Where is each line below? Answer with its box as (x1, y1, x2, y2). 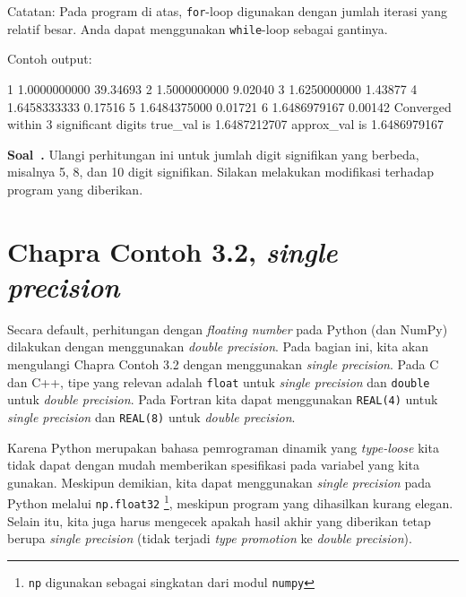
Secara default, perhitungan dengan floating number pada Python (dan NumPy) (7, 319, 448, 338)
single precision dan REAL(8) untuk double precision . (7, 407, 296, 426)
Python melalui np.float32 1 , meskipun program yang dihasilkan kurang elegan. (7, 491, 453, 512)
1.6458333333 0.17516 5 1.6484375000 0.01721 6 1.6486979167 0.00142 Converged (7, 97, 452, 116)
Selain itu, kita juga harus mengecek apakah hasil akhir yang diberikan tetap (7, 511, 431, 530)
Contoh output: (7, 49, 92, 68)
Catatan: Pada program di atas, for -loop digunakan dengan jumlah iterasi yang (7, 2, 448, 20)
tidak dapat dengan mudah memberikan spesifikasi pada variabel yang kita (7, 455, 420, 474)
